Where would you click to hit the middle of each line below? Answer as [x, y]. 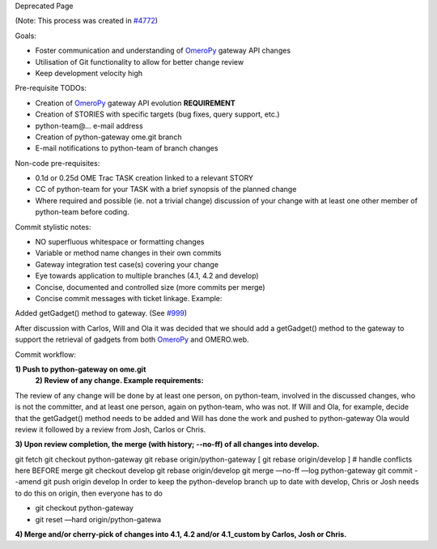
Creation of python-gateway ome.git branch [108, 137]
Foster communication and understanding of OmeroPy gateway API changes [163, 51]
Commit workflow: [46, 354]
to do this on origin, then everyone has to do [89, 493]
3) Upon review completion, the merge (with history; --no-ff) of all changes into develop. [167, 445]
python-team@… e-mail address [89, 126]
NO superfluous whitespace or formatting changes [120, 242]
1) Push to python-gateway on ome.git [81, 369]
